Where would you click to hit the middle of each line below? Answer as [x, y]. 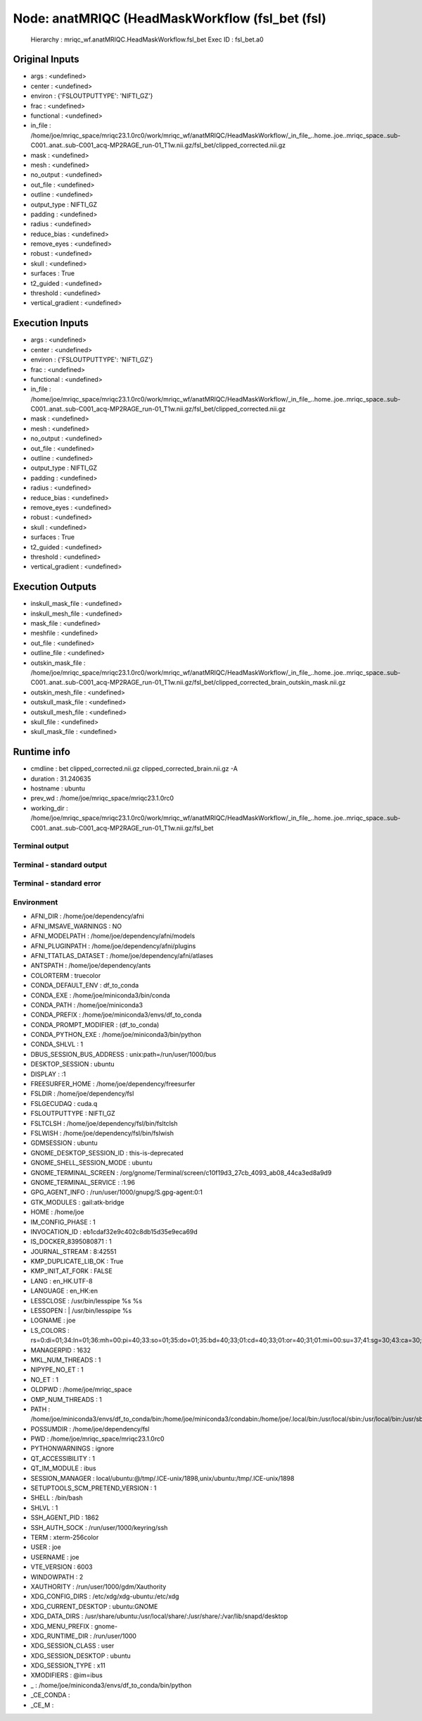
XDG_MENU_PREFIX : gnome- [74, 1626]
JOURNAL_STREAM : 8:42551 [73, 1251]
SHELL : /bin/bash [57, 1498]
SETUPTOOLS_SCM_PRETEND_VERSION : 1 [94, 1488]
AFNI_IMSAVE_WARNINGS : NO [76, 926]
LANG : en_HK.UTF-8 [62, 1281]
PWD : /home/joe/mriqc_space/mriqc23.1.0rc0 [97, 1439]
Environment [36, 902]
